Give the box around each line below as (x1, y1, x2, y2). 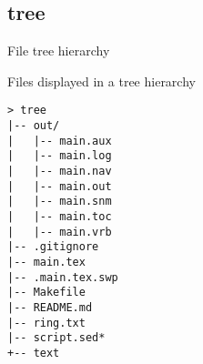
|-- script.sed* (7, 331, 106, 345)
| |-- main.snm (7, 195, 112, 208)
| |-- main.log (7, 149, 112, 163)
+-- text (7, 346, 60, 359)
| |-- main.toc (7, 209, 112, 223)
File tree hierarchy (7, 41, 110, 60)
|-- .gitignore (7, 240, 99, 254)
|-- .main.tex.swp (7, 270, 118, 284)
